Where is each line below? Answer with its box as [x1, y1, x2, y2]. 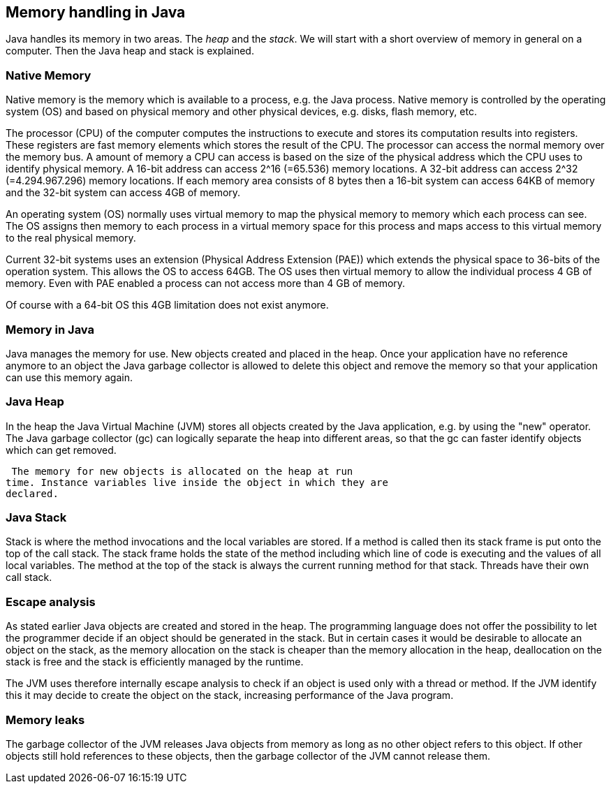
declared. [6, 487, 59, 499]
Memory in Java [6, 322, 95, 337]
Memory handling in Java [6, 3, 186, 21]
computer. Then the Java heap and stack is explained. [6, 45, 254, 57]
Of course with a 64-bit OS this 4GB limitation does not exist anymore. [6, 299, 329, 311]
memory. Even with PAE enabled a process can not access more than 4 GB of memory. [6, 277, 406, 290]
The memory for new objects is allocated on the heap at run [11, 465, 353, 477]
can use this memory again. [6, 371, 133, 383]
